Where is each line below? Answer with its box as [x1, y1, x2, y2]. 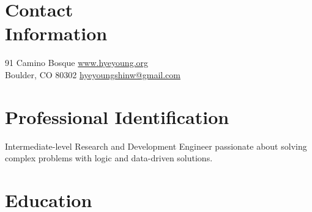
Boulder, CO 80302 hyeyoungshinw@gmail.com [5, 68, 180, 81]
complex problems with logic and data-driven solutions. [5, 152, 213, 164]
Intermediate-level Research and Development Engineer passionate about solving [5, 139, 307, 152]
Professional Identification [5, 104, 229, 129]
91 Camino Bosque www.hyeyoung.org [5, 56, 149, 69]
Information [5, 21, 108, 46]
